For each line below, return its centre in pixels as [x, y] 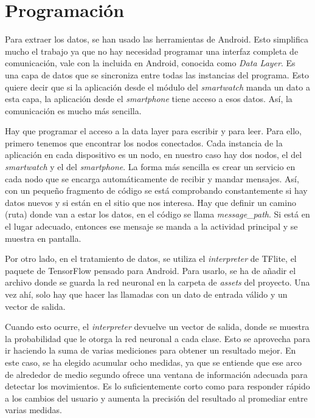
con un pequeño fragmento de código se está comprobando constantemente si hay [156, 190]
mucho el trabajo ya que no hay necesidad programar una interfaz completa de [152, 51]
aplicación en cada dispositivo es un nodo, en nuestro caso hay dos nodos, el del [154, 155]
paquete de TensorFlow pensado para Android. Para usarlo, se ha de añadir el [151, 270]
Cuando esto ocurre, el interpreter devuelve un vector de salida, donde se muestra [157, 327]
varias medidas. [33, 410]
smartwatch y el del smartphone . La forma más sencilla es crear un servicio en [150, 167]
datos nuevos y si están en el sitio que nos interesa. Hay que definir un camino [151, 202]
